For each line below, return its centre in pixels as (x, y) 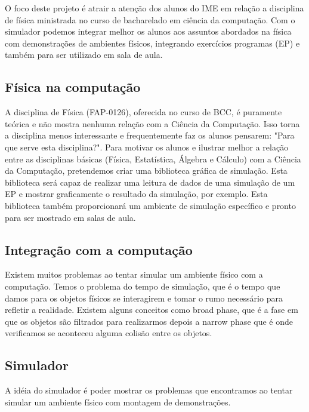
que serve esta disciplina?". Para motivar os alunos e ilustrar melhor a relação (147, 147)
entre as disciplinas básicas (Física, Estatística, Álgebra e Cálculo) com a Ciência (153, 159)
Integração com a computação (99, 249)
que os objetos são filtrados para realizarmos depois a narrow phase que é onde (149, 321)
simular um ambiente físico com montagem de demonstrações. (118, 402)
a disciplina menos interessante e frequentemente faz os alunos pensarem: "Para (150, 135)
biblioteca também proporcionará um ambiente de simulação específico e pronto (150, 205)
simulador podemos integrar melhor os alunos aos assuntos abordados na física (148, 31)
